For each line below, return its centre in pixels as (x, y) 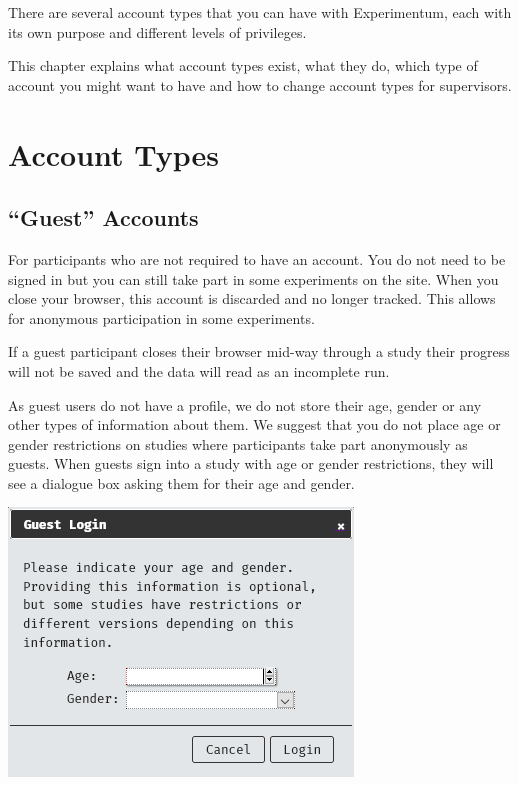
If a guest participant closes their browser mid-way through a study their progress (259, 351)
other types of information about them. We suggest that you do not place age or (254, 424)
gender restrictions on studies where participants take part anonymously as (238, 443)
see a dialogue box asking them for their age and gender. (181, 482)
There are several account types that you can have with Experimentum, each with (260, 12)
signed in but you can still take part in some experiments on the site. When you (253, 278)
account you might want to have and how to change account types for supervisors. (260, 84)
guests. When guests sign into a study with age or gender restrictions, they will (251, 463)
